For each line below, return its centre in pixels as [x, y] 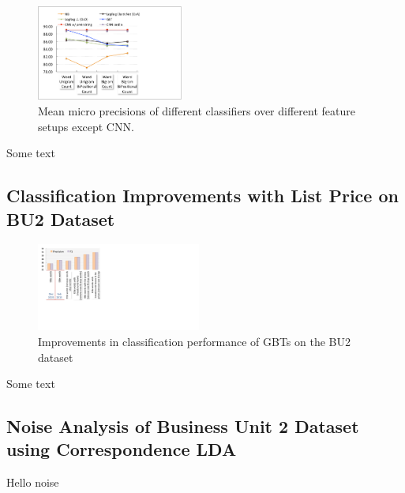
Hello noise [33, 482]
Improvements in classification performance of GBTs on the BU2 [194, 341]
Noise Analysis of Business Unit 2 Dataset [183, 426]
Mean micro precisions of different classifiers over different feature [197, 111]
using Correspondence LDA [122, 449]
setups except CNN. [86, 126]
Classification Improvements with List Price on [202, 196]
